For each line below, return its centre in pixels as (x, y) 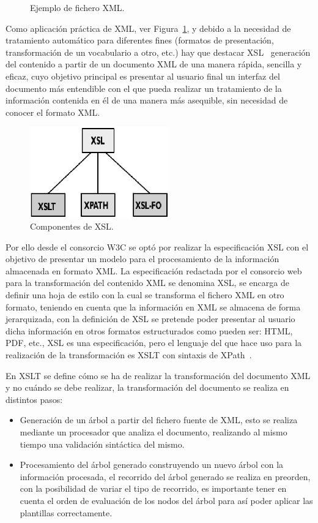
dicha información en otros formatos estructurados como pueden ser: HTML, (149, 330)
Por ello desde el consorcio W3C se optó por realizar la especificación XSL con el (157, 246)
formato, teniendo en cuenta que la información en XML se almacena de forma (153, 307)
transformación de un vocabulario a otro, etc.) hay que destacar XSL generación (158, 52)
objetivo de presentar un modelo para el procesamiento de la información (142, 259)
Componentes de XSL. (72, 226)
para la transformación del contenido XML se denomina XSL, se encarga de (147, 283)
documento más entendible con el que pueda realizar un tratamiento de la (144, 88)
